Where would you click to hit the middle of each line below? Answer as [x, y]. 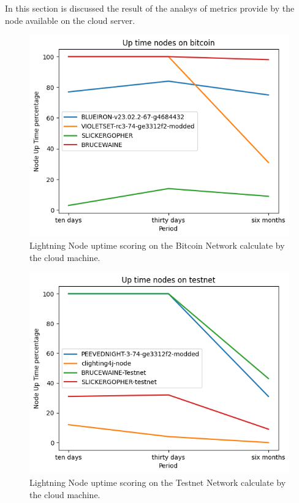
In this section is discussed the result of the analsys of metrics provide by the [150, 8]
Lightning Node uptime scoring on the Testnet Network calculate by [158, 482]
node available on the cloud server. [70, 20]
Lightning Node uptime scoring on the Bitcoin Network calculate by [157, 245]
